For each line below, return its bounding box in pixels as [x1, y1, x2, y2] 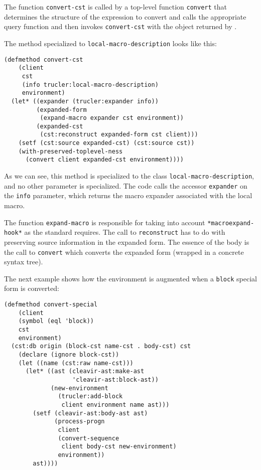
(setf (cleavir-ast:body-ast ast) [33, 409, 148, 417]
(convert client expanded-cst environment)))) [25, 156, 184, 164]
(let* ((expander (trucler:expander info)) [11, 97, 159, 105]
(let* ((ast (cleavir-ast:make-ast [25, 368, 145, 375]
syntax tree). [4, 256, 43, 267]
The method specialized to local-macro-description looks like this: [4, 38, 217, 48]
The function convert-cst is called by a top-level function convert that [4, 2, 227, 12]
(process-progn [54, 418, 105, 425]
